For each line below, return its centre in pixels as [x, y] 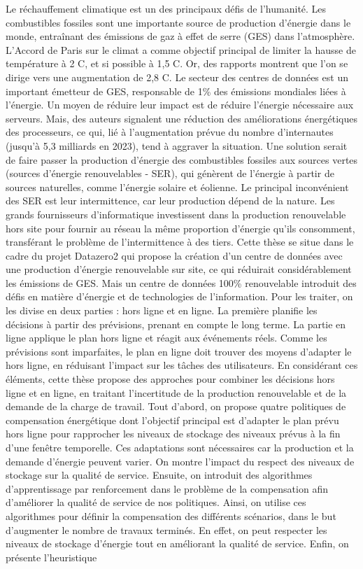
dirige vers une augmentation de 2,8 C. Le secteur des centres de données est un [177, 77]
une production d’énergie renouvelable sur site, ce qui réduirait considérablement [179, 269]
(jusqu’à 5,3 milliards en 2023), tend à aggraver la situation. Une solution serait [177, 145]
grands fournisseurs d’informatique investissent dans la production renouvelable [176, 214]
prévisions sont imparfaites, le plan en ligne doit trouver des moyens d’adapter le [179, 351]
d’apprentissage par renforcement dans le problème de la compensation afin [167, 488]
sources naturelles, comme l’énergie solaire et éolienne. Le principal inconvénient [177, 187]
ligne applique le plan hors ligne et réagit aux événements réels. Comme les [166, 338]
